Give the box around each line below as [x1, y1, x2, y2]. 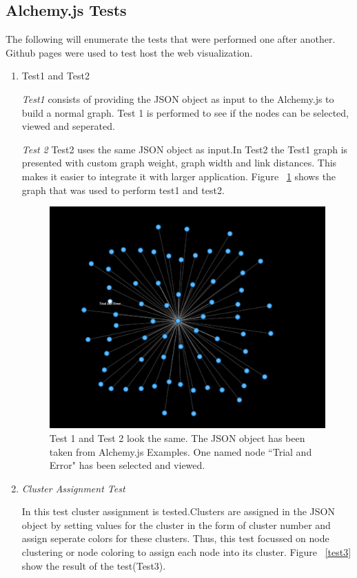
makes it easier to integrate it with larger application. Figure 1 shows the [21, 168, 336, 183]
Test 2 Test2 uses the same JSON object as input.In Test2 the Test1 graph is [21, 142, 348, 156]
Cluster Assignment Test [21, 481, 125, 495]
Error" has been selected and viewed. [49, 458, 205, 472]
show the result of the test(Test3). [21, 558, 166, 572]
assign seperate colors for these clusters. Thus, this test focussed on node [21, 531, 329, 546]
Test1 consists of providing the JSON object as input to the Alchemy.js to [21, 91, 334, 106]
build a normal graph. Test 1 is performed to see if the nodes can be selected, [21, 105, 349, 119]
